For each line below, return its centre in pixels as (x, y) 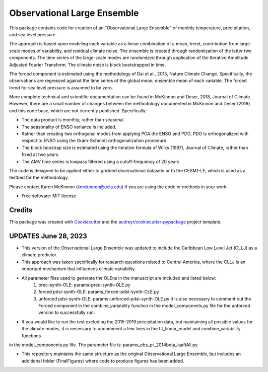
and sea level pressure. (33, 34)
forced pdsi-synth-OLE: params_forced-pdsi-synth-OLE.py (99, 292)
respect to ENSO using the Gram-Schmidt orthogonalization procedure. (95, 141)
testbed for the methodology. (39, 178)
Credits (21, 210)
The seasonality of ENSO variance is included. (69, 127)
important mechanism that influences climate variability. (79, 269)
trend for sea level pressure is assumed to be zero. (61, 87)
